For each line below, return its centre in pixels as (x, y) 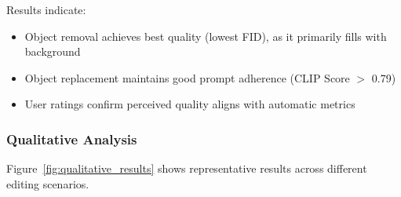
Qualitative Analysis (72, 139)
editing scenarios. (48, 183)
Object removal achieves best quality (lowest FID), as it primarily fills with (206, 36)
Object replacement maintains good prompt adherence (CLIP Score (187, 77)
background (53, 51)
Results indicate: (46, 9)
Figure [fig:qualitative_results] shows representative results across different (187, 168)
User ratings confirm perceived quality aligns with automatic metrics (190, 104)
